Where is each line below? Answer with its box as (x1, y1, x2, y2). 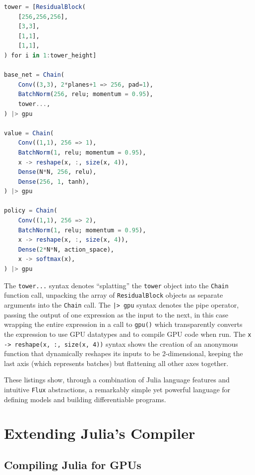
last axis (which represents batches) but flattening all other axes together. (4, 358, 229, 368)
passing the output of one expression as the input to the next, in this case (4, 309, 229, 319)
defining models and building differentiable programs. (4, 394, 166, 404)
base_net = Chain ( (4, 71, 64, 79)
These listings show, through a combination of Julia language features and (4, 374, 230, 385)
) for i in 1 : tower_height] (4, 52, 97, 59)
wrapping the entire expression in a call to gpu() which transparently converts (4, 319, 243, 329)
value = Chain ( (4, 129, 54, 137)
